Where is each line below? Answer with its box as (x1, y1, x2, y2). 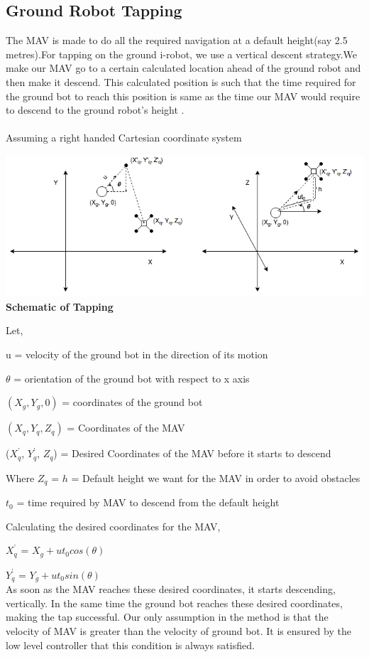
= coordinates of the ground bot (62, 395, 203, 410)
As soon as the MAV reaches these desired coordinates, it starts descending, (6, 582, 336, 597)
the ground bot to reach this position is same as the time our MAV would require (6, 88, 360, 103)
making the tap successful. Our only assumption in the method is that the (6, 609, 329, 624)
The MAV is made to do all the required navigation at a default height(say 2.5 (6, 33, 348, 48)
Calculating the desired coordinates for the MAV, (6, 518, 221, 533)
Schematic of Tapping (6, 299, 114, 314)
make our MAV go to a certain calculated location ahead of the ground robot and (6, 60, 361, 75)
